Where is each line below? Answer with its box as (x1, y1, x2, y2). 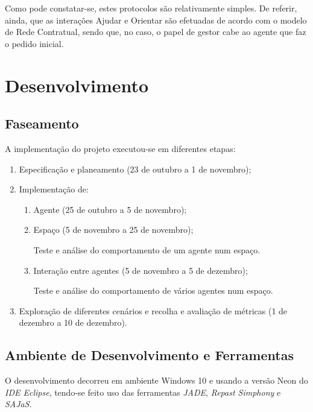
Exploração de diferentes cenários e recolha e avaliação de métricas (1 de (19, 304, 288, 317)
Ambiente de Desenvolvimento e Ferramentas (5, 346, 294, 364)
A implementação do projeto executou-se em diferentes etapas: (5, 142, 236, 154)
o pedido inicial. (5, 37, 64, 49)
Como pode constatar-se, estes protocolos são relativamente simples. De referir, (5, 2, 297, 14)
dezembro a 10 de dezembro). (19, 316, 127, 329)
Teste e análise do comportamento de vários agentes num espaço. (33, 284, 273, 297)
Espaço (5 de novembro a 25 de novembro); (33, 223, 194, 236)
